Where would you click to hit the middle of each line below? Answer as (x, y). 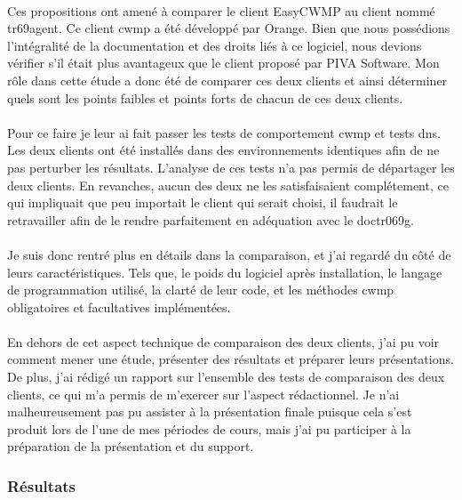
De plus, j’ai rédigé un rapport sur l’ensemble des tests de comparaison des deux (226, 377)
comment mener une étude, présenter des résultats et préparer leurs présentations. (231, 359)
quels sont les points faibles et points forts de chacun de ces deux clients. (205, 97)
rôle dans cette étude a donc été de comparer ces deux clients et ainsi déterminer (227, 80)
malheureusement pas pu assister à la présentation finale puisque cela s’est (210, 411)
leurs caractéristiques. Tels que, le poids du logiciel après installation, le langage (225, 272)
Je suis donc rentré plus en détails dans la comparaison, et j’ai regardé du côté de (229, 254)
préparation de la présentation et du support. (131, 446)
